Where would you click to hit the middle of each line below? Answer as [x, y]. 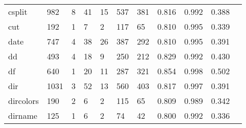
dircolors [24, 101]
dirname [23, 115]
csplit [18, 12]
